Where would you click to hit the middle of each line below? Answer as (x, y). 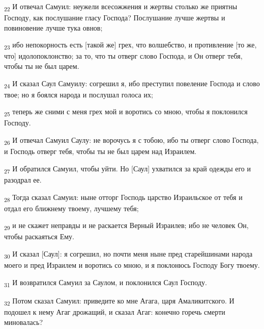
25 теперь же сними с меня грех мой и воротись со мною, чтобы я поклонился (126, 112)
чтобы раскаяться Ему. (39, 236)
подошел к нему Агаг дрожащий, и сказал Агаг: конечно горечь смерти (115, 311)
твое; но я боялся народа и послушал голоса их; (79, 94)
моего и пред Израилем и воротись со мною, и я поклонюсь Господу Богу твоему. (132, 265)
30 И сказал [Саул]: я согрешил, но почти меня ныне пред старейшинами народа (128, 254)
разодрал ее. (23, 179)
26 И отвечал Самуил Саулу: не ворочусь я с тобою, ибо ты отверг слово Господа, (131, 141)
